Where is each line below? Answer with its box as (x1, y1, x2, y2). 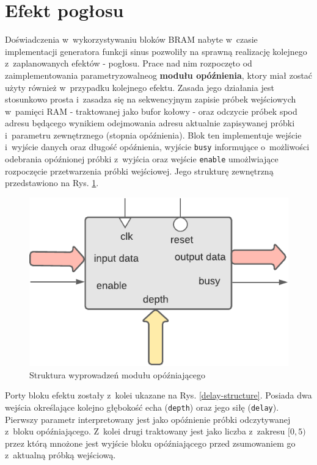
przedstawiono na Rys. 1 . (5, 176, 99, 189)
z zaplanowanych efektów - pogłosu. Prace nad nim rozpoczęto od (5, 57, 252, 70)
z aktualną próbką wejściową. (5, 449, 116, 461)
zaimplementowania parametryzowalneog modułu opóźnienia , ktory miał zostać (5, 68, 313, 81)
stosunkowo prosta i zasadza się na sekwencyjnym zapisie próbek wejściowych (5, 93, 296, 106)
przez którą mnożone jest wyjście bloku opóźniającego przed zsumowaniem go (5, 436, 296, 449)
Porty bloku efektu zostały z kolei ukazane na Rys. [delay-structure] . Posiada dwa (5, 389, 312, 402)
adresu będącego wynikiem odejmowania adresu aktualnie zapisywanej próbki (5, 117, 295, 129)
